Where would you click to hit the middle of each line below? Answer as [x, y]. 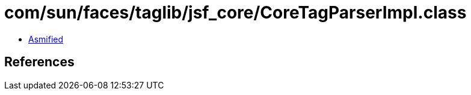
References [39, 62]
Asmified [46, 39]
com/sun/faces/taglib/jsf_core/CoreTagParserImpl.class [235, 13]
